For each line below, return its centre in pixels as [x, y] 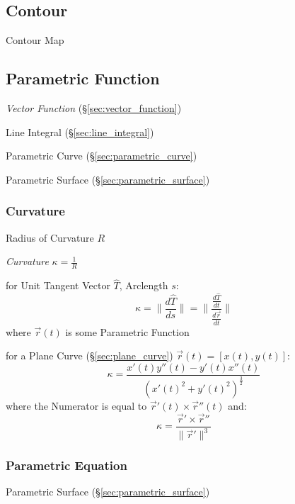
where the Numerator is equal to [76, 405]
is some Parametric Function [127, 331]
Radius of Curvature [50, 237]
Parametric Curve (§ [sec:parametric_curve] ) [102, 156]
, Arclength [144, 285]
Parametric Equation [66, 465]
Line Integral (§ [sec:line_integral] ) [80, 131]
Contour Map [35, 40]
